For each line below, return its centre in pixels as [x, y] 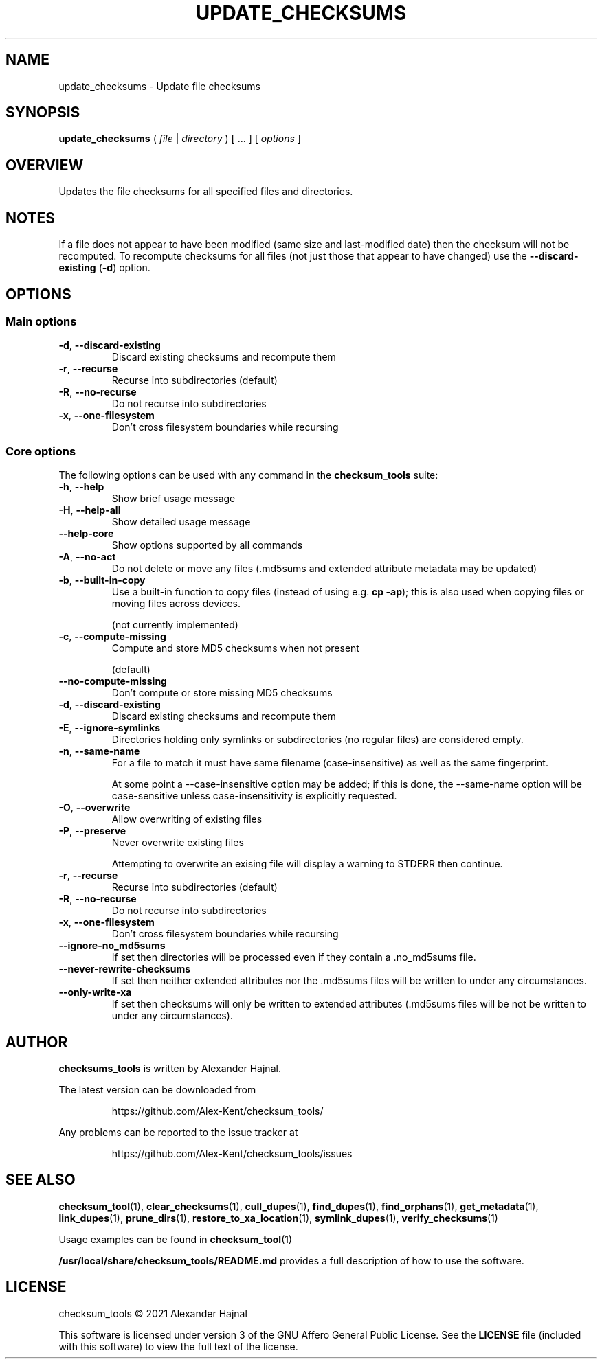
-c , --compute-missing [112, 637]
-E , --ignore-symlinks [110, 728]
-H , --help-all [90, 510]
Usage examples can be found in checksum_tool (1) [176, 1239]
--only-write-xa [95, 992]
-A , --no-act [87, 557]
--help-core [86, 534]
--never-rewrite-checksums [125, 969]
